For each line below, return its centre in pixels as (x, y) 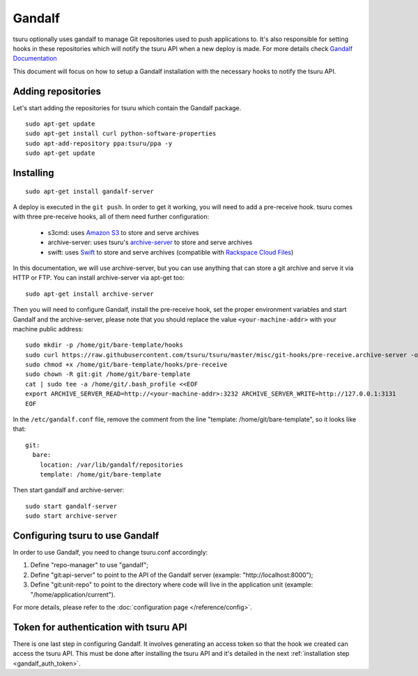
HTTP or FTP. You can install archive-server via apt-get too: (99, 278)
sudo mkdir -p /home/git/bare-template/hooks (104, 345)
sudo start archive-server (71, 516)
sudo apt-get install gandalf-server (90, 191)
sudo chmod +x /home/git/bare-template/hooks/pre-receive (126, 365)
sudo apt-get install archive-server (90, 294)
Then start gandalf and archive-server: (69, 490)
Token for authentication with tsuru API (100, 627)
